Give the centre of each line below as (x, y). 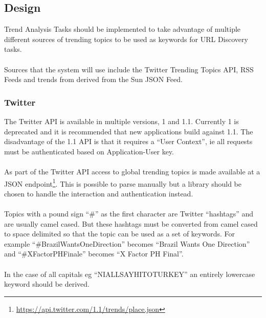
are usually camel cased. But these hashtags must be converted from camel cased (131, 223)
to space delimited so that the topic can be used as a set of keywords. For (120, 234)
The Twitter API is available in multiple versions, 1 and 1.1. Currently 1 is (121, 121)
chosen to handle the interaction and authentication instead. (99, 193)
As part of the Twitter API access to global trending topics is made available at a (132, 171)
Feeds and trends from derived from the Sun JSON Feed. (93, 79)
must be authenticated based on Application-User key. (89, 151)
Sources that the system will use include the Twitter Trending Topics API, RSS (129, 69)
